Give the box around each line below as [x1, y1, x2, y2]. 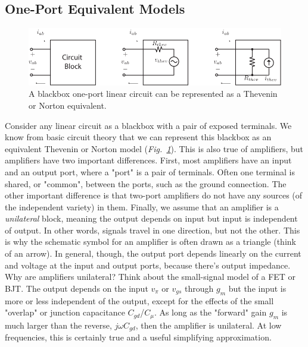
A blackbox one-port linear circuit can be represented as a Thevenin [29, 87, 278, 100]
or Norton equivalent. [29, 99, 107, 111]
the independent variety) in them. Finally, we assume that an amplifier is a [5, 200, 279, 213]
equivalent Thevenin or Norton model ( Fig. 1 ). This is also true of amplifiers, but [5, 142, 303, 154]
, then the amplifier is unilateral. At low [135, 318, 282, 331]
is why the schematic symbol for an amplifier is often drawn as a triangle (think [5, 235, 296, 248]
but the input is [228, 282, 287, 294]
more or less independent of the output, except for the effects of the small [5, 294, 274, 307]
